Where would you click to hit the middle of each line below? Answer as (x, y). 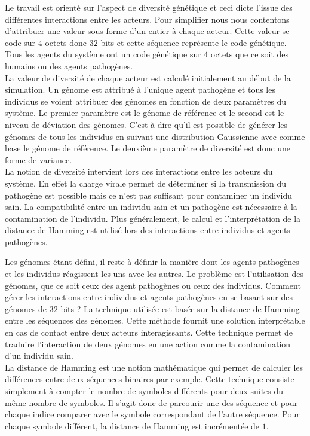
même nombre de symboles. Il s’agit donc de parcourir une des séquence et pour (151, 402)
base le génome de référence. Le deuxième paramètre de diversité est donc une (148, 148)
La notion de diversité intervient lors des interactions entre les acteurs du (139, 171)
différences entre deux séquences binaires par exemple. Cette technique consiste (150, 379)
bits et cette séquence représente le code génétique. (194, 42)
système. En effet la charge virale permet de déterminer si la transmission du (146, 183)
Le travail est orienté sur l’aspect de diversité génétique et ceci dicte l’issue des (149, 7)
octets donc (66, 42)
